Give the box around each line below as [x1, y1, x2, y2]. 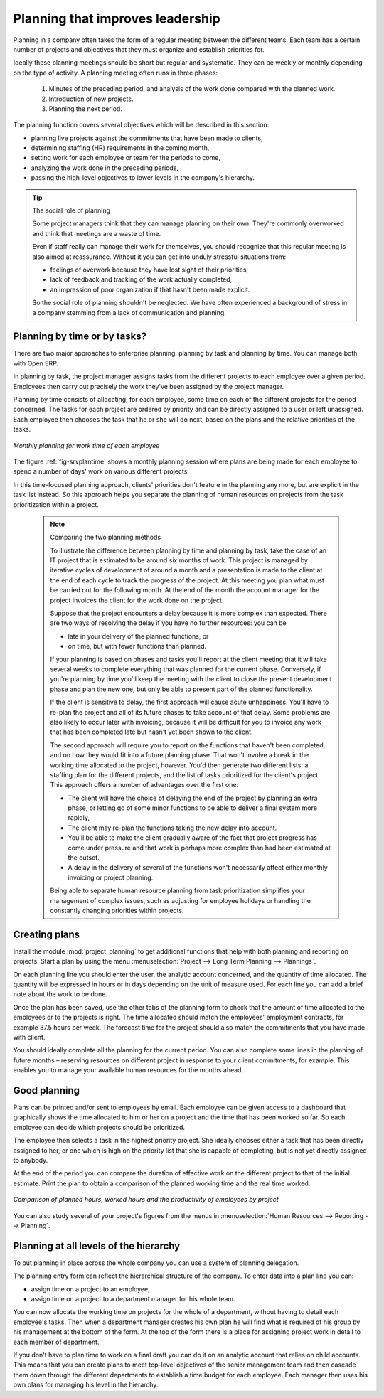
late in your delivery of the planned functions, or [68, 631, 209, 640]
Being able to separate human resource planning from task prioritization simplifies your [50, 886, 305, 895]
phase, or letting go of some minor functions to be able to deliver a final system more [68, 804, 318, 812]
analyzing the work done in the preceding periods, [31, 164, 179, 172]
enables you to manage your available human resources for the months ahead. [13, 1066, 244, 1074]
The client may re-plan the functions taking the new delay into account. [68, 823, 277, 832]
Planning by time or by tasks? [13, 331, 147, 343]
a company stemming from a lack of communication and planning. [32, 308, 227, 316]
